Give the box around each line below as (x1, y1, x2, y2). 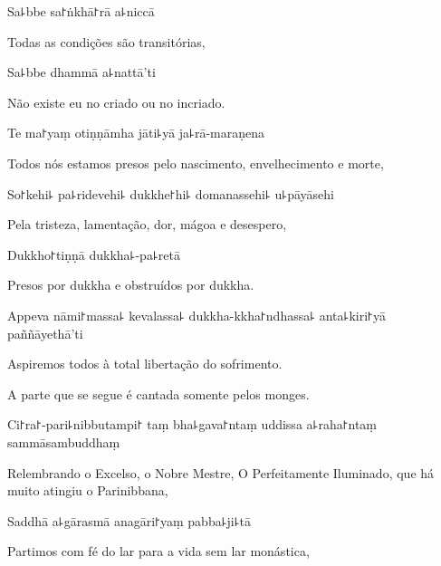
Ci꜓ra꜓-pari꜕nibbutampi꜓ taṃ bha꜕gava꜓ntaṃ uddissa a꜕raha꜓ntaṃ (7, 415, 378, 434)
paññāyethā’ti (7, 323, 83, 342)
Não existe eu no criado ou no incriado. (7, 92, 225, 111)
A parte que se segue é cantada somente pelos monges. (7, 384, 310, 403)
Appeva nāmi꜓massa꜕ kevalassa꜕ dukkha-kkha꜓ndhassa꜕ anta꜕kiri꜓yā (7, 305, 386, 324)
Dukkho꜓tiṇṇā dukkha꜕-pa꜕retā (7, 245, 180, 264)
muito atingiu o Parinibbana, (7, 481, 168, 500)
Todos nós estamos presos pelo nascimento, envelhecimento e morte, (7, 153, 384, 172)
